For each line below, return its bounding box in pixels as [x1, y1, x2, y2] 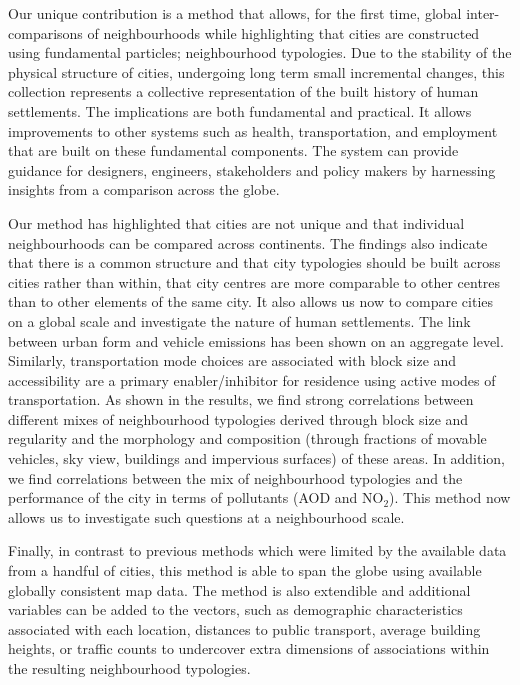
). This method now [389, 487, 511, 508]
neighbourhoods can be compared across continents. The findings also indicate [8, 232, 488, 253]
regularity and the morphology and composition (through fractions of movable [8, 428, 487, 449]
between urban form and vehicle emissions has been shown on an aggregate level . [8, 330, 504, 351]
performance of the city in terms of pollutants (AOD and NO [8, 487, 384, 508]
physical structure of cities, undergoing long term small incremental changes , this [8, 61, 505, 82]
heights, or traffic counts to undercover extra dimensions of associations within [8, 638, 490, 659]
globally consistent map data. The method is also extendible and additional [8, 579, 471, 600]
